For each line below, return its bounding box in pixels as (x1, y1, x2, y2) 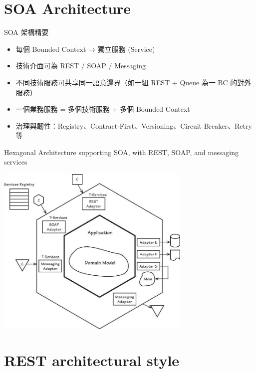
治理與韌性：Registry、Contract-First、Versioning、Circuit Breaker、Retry (15, 120, 252, 131)
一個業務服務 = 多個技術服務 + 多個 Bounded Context (15, 104, 190, 114)
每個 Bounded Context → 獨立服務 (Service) (15, 43, 155, 54)
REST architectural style (4, 350, 180, 371)
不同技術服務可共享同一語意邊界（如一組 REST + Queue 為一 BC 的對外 (15, 77, 252, 87)
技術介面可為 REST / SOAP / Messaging (15, 60, 146, 71)
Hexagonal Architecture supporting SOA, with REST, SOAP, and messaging (4, 147, 239, 157)
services (4, 157, 27, 167)
